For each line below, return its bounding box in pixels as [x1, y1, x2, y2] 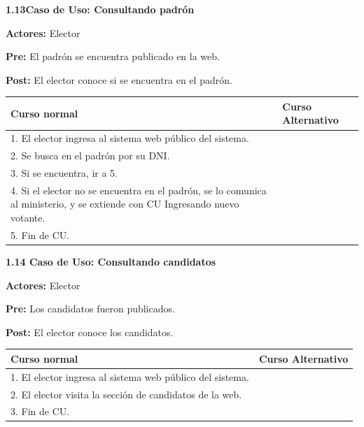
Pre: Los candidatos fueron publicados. [6, 301, 175, 316]
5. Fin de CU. [10, 227, 70, 242]
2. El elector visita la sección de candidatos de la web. [10, 386, 242, 401]
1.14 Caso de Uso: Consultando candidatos [6, 254, 216, 268]
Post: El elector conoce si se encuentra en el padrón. [6, 72, 232, 87]
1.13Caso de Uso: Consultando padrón [6, 2, 195, 16]
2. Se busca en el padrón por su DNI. [10, 148, 170, 163]
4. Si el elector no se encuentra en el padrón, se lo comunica [10, 182, 267, 197]
